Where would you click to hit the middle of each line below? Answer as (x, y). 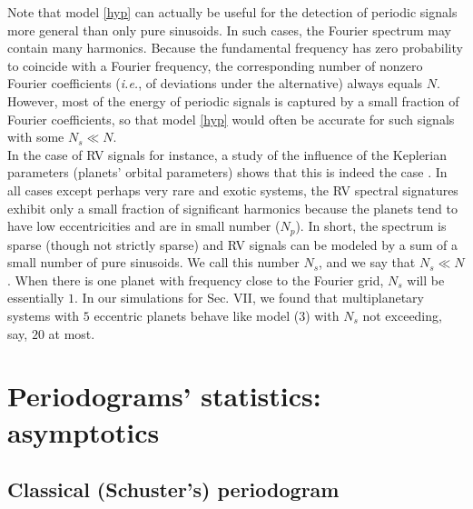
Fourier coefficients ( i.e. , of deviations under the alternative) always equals (215, 83)
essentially (36, 298)
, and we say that (367, 262)
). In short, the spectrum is (371, 226)
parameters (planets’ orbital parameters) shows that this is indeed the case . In (227, 172)
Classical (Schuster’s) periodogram (173, 489)
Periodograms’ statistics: (164, 396)
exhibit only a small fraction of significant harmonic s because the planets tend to (232, 208)
